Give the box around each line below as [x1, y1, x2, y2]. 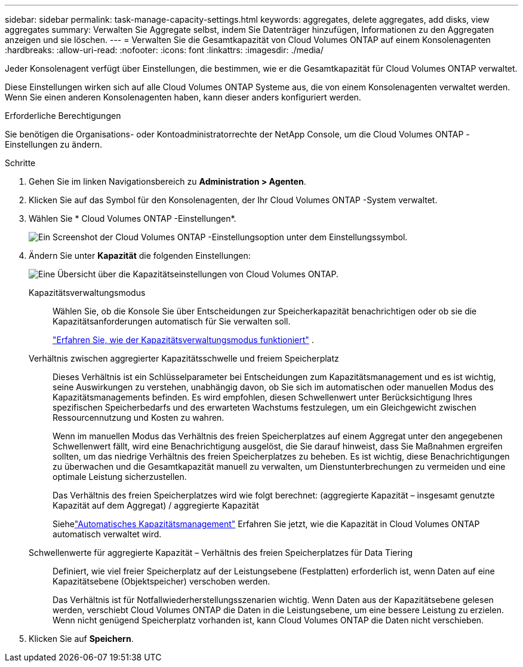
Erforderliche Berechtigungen [5, 111, 121, 121]
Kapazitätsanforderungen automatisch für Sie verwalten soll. [53, 316, 291, 326]
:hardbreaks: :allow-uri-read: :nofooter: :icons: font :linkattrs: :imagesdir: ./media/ [5, 45, 324, 55]
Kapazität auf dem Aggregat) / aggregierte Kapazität [53, 500, 259, 510]
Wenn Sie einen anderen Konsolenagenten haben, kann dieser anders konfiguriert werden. [5, 92, 361, 102]
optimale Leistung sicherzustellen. [53, 472, 187, 482]
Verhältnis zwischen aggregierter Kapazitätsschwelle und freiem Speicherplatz [29, 353, 339, 363]
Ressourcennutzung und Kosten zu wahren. [53, 412, 224, 423]
